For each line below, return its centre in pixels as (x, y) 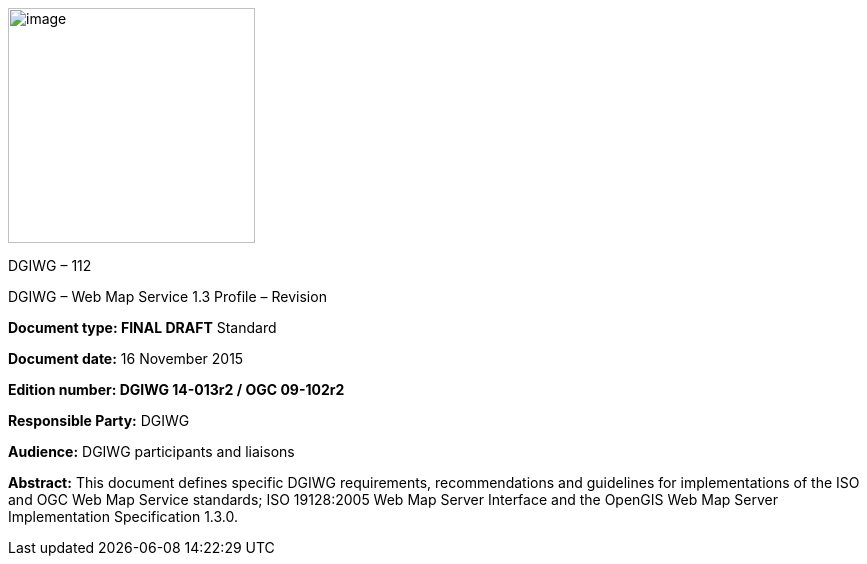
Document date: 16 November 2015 (126, 358)
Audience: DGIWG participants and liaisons (151, 451)
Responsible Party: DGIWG (99, 420)
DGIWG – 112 (50, 265)
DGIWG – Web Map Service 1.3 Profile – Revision (167, 296)
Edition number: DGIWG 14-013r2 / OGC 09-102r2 (176, 389)
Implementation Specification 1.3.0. (123, 516)
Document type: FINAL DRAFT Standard (142, 327)
